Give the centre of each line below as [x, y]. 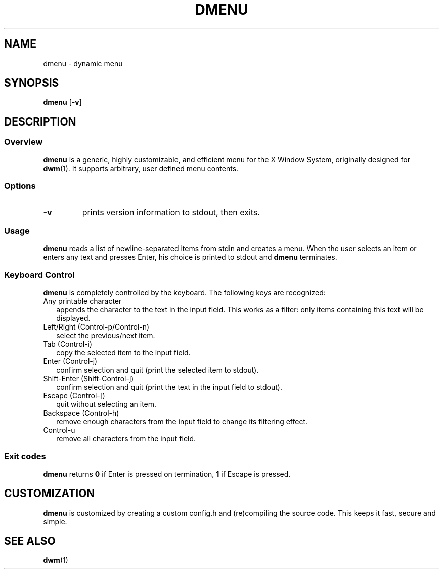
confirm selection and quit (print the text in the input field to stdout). [169, 387]
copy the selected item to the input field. [123, 352]
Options [20, 186]
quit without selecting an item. [106, 404]
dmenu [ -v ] [62, 102]
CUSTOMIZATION [50, 494]
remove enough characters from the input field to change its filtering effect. [182, 421]
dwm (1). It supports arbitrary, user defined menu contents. [141, 168]
